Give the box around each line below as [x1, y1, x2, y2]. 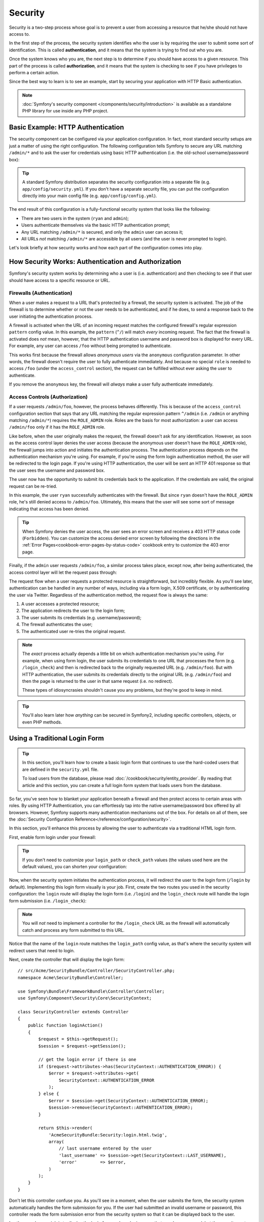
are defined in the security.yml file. [22, 766, 99, 772]
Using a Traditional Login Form [9, 734, 104, 742]
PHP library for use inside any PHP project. [22, 108, 109, 114]
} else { [38, 1091, 59, 1097]
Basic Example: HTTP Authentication [9, 123, 124, 131]
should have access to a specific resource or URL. [9, 277, 110, 283]
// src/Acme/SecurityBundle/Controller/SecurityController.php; [18, 968, 176, 974]
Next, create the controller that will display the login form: [9, 956, 125, 962]
